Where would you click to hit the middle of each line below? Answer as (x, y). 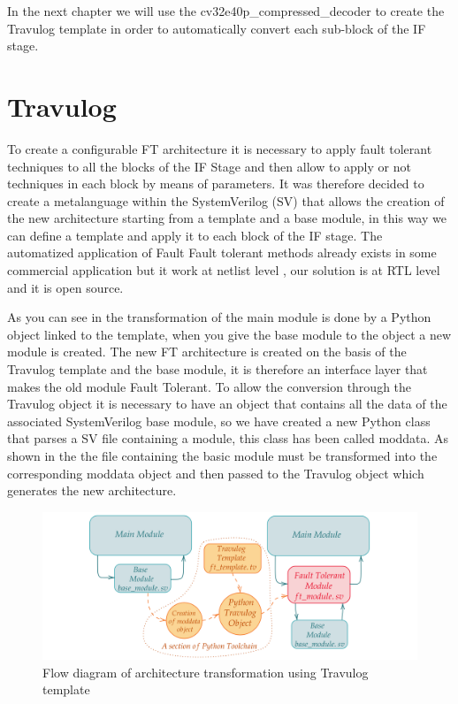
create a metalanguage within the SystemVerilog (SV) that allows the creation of (226, 200)
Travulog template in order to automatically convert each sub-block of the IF (217, 28)
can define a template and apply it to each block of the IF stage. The (195, 235)
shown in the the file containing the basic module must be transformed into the (222, 455)
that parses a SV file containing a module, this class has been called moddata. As (228, 438)
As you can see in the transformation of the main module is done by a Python (219, 317)
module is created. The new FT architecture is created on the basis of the (207, 352)
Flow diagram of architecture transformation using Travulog (206, 672)
